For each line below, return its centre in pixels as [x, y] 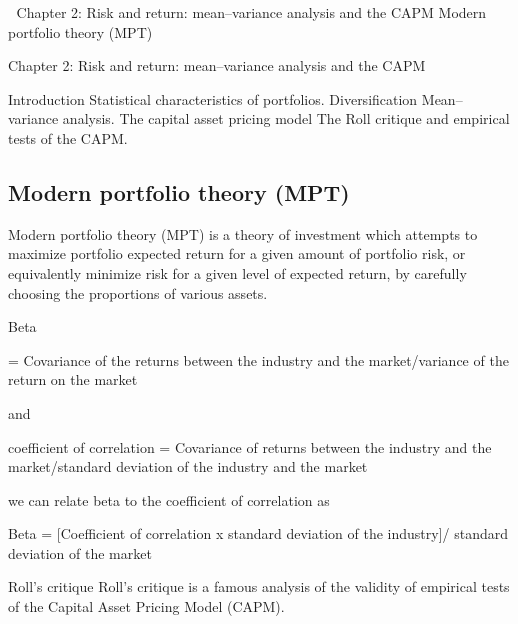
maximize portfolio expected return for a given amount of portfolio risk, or [237, 253]
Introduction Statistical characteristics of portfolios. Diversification [213, 98]
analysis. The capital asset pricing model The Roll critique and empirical [286, 118]
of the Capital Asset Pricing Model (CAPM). [146, 606]
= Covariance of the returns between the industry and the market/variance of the [258, 359]
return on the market [73, 379]
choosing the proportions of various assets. [138, 292]
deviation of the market [80, 552]
